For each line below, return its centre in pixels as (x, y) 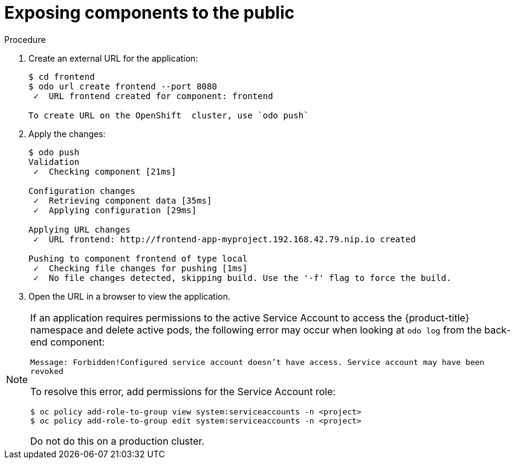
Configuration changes (82, 191)
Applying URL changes (79, 229)
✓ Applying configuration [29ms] (115, 210)
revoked (47, 371)
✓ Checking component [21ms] (105, 171)
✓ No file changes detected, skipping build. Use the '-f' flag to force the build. (242, 278)
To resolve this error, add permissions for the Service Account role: (183, 391)
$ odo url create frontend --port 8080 (123, 86)
